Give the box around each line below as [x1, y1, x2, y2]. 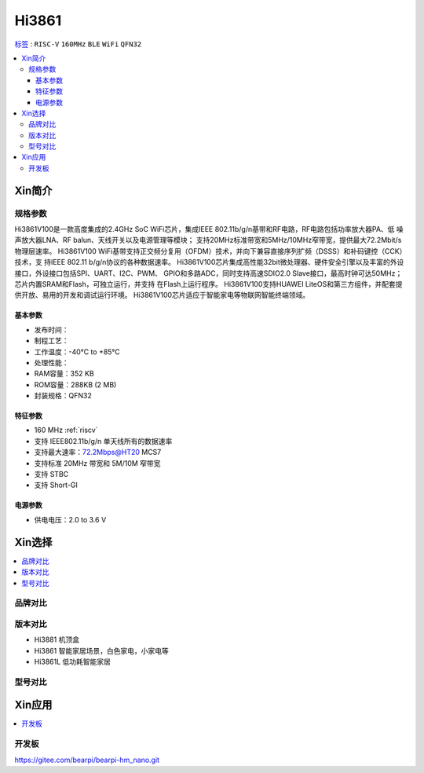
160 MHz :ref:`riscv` [34, 425, 98, 435]
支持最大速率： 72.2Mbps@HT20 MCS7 [34, 448, 162, 457]
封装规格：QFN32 [34, 391, 92, 401]
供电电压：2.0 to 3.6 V [34, 515, 107, 524]
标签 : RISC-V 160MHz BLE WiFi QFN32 [14, 39, 141, 49]
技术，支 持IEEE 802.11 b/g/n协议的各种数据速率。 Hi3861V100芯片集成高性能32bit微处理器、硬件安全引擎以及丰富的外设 [14, 258, 404, 267]
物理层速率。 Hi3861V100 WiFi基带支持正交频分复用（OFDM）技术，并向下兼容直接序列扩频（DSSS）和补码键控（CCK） [14, 246, 407, 255]
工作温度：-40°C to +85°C [34, 346, 121, 357]
